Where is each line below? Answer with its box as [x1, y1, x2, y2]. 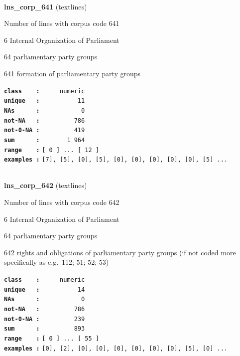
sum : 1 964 [4, 136, 85, 144]
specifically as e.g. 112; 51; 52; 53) [4, 257, 109, 267]
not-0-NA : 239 [4, 315, 85, 323]
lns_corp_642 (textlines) [4, 180, 87, 190]
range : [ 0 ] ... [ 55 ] [4, 335, 99, 342]
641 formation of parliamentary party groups [4, 68, 141, 78]
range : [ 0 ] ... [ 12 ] [4, 146, 99, 154]
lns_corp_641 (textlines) [4, 1, 87, 11]
